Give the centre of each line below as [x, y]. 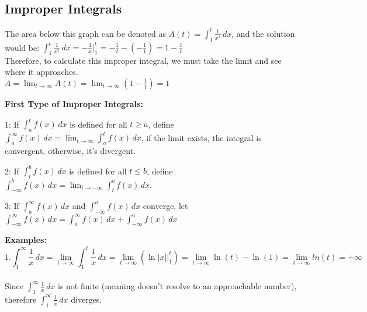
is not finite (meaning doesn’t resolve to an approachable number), [177, 285]
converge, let [165, 206]
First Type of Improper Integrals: [74, 103]
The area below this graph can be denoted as [85, 33]
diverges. [86, 299]
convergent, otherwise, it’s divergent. [70, 151]
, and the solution [263, 33]
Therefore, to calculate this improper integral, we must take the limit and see [143, 60]
